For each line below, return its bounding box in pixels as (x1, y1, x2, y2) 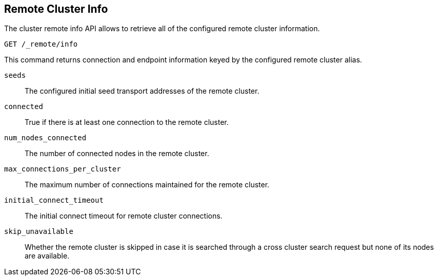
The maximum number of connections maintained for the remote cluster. (25, 180, 270, 189)
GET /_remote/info (4, 40, 78, 49)
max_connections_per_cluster (4, 165, 121, 174)
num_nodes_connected (4, 134, 87, 142)
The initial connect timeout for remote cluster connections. (25, 211, 223, 221)
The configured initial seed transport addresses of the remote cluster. (25, 87, 260, 96)
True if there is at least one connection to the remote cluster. (25, 118, 229, 127)
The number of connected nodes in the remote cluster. (25, 149, 209, 158)
